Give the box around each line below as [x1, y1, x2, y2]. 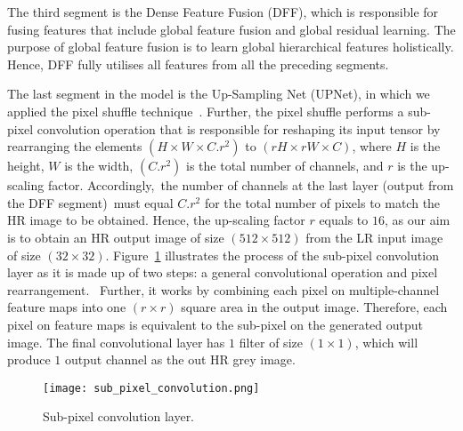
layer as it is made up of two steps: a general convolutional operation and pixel [7, 263, 438, 282]
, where [352, 137, 392, 156]
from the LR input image [305, 227, 443, 246]
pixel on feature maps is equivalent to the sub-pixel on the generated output [7, 315, 423, 333]
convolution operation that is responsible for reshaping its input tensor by [37, 119, 441, 138]
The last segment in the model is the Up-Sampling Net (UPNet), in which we [7, 84, 430, 103]
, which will [354, 332, 418, 351]
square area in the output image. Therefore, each [181, 298, 448, 316]
